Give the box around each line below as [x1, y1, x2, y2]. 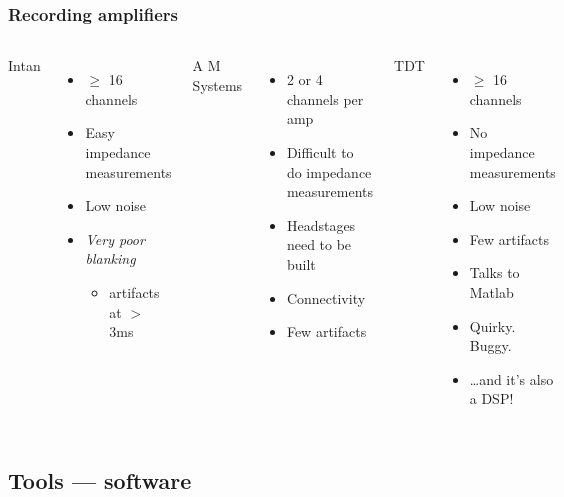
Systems [192, 74, 243, 95]
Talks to [469, 262, 520, 283]
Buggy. [469, 335, 512, 356]
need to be [286, 234, 352, 255]
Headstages [286, 214, 356, 235]
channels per [286, 88, 364, 109]
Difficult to [286, 142, 354, 162]
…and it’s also [469, 368, 554, 389]
